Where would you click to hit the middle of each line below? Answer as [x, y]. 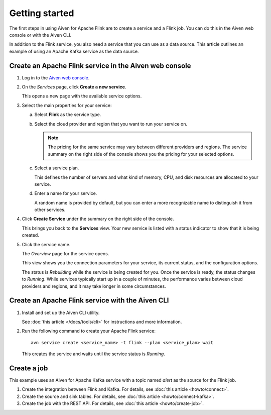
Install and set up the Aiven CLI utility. [61, 313]
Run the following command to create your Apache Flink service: [89, 331]
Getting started [42, 13]
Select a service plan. [57, 168]
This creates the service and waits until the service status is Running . [93, 354]
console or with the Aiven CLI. [40, 35]
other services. [50, 210]
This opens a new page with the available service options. [82, 96]
